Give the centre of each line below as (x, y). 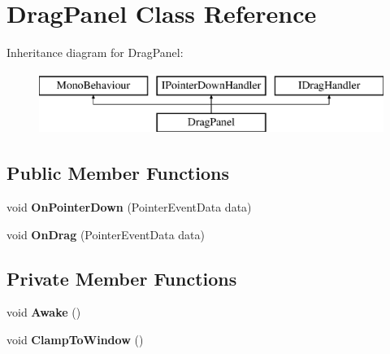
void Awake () (44, 312)
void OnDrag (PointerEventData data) (106, 234)
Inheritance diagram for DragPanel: (95, 52)
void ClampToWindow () (75, 340)
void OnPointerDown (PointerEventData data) (129, 207)
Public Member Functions (118, 173)
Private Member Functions (122, 278)
